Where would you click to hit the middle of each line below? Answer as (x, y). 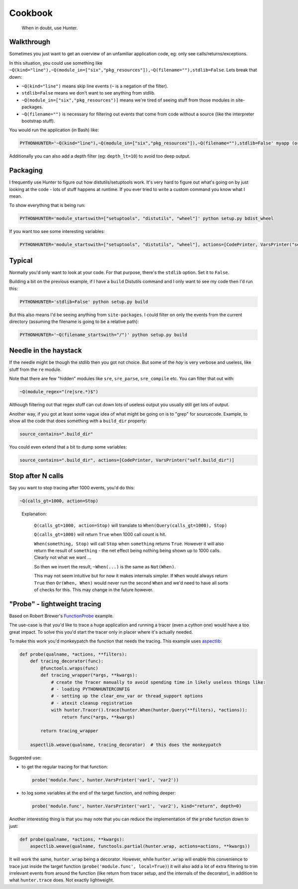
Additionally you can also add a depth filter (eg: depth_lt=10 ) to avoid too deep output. (100, 156)
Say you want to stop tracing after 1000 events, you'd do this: (72, 488)
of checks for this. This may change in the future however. (94, 589)
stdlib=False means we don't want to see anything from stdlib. (89, 93)
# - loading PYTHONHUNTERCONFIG (90, 689)
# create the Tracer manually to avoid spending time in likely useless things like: (158, 682)
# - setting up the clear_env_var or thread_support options (127, 696)
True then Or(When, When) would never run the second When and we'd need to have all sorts (131, 583)
